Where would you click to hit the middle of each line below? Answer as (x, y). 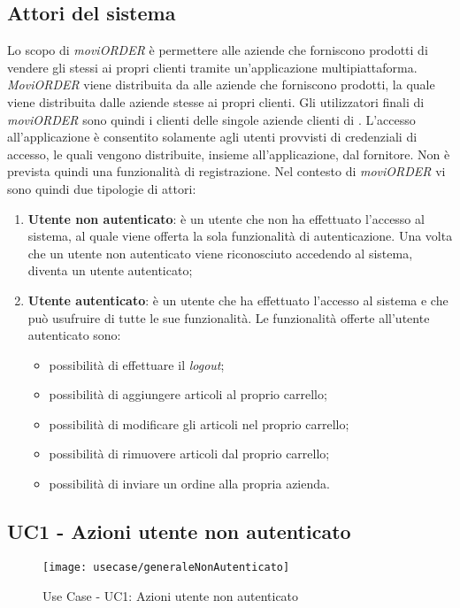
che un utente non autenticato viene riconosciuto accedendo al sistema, (220, 253)
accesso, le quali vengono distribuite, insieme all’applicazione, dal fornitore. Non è (229, 154)
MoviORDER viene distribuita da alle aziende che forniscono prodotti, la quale (221, 85)
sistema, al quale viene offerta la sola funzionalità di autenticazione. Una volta (240, 236)
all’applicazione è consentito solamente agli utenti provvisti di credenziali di (212, 137)
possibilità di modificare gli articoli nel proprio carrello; (199, 423)
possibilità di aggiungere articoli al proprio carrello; (188, 394)
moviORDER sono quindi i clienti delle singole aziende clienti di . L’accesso (211, 119)
